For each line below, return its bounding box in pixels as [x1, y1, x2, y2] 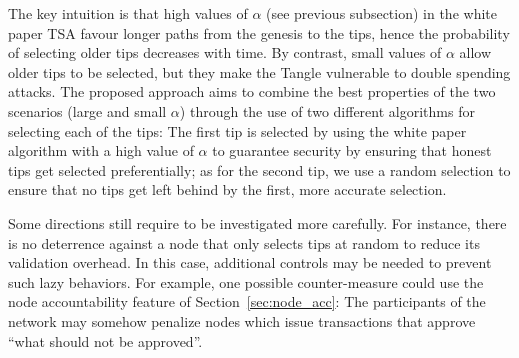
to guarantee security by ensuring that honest [212, 140, 492, 161]
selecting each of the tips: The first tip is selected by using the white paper [8, 120, 467, 141]
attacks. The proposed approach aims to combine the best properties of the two [8, 81, 496, 102]
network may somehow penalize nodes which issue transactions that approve [8, 310, 476, 331]
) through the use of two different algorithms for [179, 100, 475, 121]
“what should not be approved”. [8, 330, 203, 351]
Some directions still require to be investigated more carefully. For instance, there [8, 212, 507, 233]
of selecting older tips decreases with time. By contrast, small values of [8, 42, 442, 63]
